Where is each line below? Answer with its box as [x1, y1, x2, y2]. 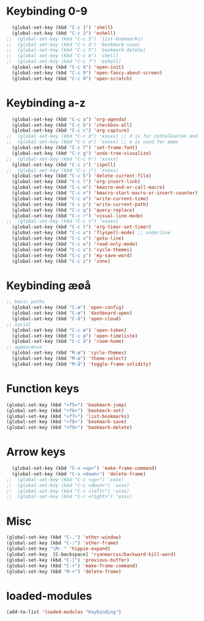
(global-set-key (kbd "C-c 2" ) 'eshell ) [12, 30, 116, 36]
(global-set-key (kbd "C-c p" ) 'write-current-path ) [12, 201, 149, 207]
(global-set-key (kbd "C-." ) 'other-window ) [6, 534, 122, 540]
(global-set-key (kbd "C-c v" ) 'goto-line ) [12, 235, 124, 242]
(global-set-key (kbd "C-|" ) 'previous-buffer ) [6, 557, 130, 563]
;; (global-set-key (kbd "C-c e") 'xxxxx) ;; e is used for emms [6, 139, 179, 145]
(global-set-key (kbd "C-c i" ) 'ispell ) [12, 162, 116, 168]
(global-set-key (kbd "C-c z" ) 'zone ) [12, 258, 111, 264]
